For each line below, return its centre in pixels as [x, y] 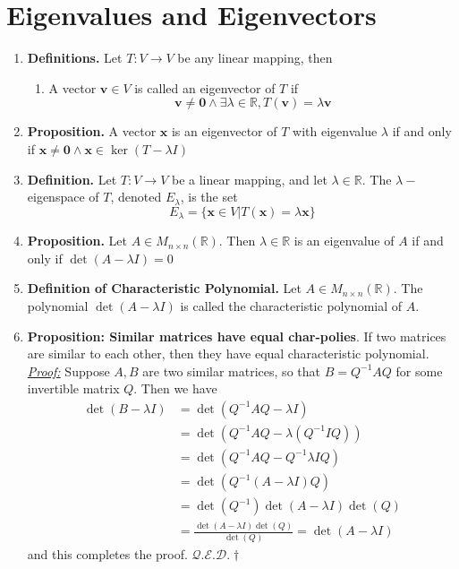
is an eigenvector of [224, 131]
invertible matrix [73, 388]
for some [419, 371]
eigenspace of [63, 197]
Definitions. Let [75, 58]
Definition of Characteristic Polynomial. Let [164, 288]
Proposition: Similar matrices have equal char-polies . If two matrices [237, 336]
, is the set [209, 197]
